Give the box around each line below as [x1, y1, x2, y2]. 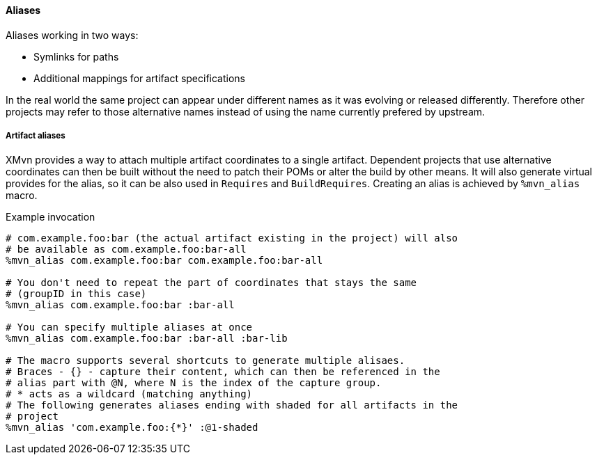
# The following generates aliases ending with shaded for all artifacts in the [6, 399, 458, 411]
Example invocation [6, 211, 95, 223]
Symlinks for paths [33, 50, 119, 63]
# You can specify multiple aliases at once [6, 322, 253, 333]
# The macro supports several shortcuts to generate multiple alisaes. [6, 355, 405, 367]
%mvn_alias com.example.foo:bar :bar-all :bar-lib [6, 333, 288, 344]
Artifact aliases [6, 131, 65, 141]
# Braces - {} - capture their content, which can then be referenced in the [6, 366, 440, 378]
